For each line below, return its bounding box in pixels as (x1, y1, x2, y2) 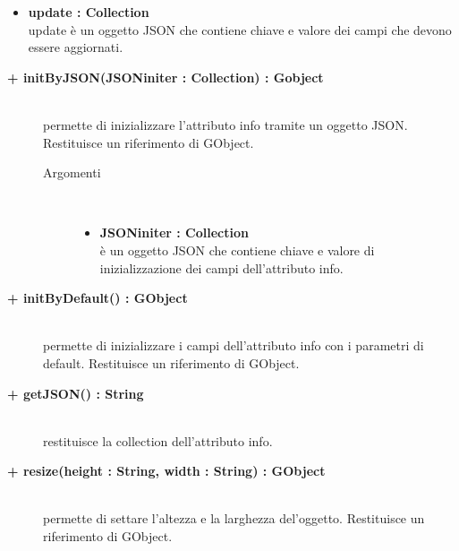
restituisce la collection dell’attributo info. (43, 431, 273, 450)
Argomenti (43, 163, 101, 182)
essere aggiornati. (28, 38, 123, 56)
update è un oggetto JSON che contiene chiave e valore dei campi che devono (28, 20, 452, 39)
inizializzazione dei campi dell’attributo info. (99, 258, 344, 277)
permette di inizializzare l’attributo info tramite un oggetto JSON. (43, 115, 408, 133)
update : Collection (28, 3, 149, 21)
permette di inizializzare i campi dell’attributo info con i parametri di (43, 336, 424, 355)
